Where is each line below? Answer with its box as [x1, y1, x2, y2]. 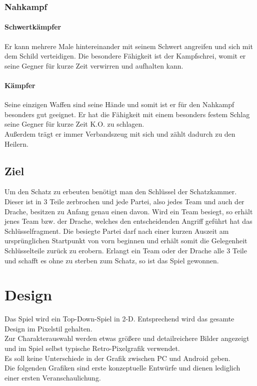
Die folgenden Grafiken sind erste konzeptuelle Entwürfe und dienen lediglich [4, 362, 240, 373]
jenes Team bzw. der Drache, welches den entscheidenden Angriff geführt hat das [4, 216, 252, 226]
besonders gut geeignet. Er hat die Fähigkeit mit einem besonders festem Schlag [4, 109, 250, 119]
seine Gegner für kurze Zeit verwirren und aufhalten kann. [4, 60, 183, 71]
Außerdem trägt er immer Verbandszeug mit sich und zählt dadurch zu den [4, 129, 235, 139]
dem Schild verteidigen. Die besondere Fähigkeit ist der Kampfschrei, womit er [4, 51, 246, 61]
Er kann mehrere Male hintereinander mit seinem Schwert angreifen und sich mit [4, 41, 253, 51]
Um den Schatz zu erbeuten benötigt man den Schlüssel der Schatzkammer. [4, 186, 237, 197]
